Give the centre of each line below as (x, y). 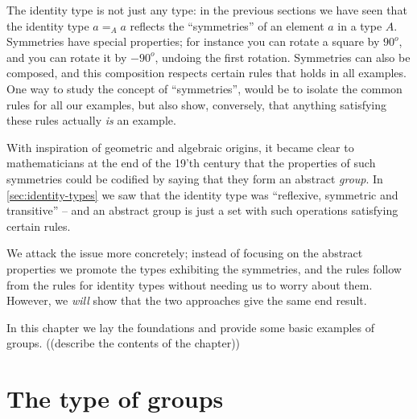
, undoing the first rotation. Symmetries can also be (283, 57)
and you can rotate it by (67, 57)
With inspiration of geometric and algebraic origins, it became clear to (180, 147)
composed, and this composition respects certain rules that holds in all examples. (206, 73)
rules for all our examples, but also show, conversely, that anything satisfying (197, 104)
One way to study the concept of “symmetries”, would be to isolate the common (204, 88)
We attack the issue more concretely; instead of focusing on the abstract (185, 253)
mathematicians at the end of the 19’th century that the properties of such (191, 163)
